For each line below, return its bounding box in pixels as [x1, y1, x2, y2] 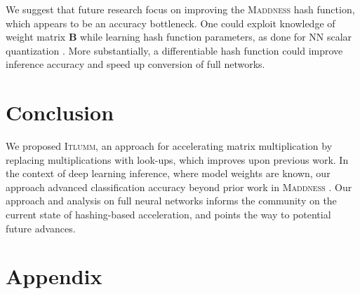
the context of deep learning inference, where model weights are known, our [6, 166, 331, 181]
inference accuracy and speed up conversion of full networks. [6, 57, 265, 71]
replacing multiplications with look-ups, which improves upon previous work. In [6, 152, 349, 167]
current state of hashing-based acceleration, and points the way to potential [6, 207, 331, 222]
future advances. [6, 220, 76, 235]
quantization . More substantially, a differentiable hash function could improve [6, 43, 343, 57]
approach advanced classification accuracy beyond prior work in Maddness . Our [6, 179, 352, 194]
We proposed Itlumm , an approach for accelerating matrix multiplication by [6, 139, 333, 153]
